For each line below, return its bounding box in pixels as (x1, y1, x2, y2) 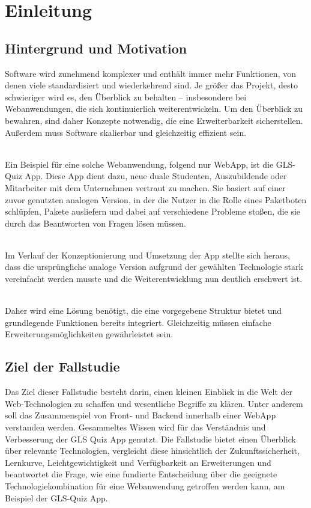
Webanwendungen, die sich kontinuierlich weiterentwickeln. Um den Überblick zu (5, 102, 303, 115)
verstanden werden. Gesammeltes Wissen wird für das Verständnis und (5, 421, 266, 433)
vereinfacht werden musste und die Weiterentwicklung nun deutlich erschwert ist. (5, 272, 303, 285)
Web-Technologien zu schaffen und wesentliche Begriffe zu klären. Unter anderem (5, 397, 303, 409)
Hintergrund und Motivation (5, 38, 187, 57)
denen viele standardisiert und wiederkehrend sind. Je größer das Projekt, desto (5, 79, 298, 91)
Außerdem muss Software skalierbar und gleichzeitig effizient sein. (5, 126, 247, 138)
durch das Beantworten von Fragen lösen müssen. (5, 216, 186, 229)
